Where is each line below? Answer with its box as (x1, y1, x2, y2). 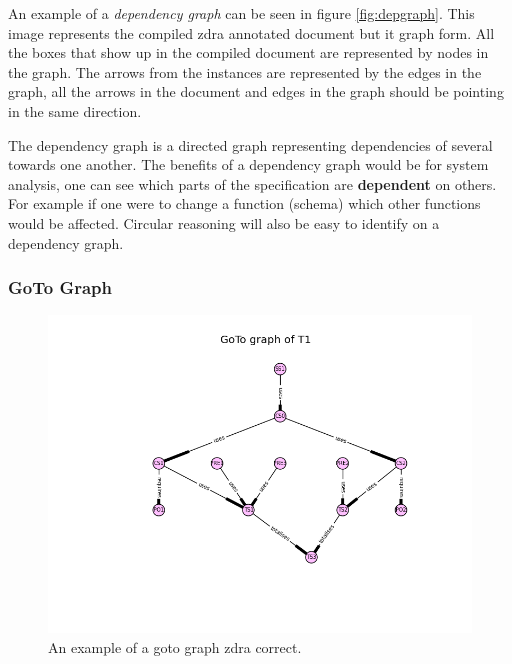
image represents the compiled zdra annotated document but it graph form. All (8, 22, 495, 43)
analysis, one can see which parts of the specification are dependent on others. (8, 173, 497, 194)
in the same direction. (8, 100, 142, 121)
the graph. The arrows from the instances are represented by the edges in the (8, 61, 482, 82)
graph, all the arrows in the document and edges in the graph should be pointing (8, 81, 504, 102)
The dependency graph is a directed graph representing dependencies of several (8, 134, 493, 155)
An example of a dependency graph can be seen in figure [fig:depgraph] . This (8, 3, 475, 23)
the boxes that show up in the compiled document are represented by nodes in (8, 42, 489, 63)
